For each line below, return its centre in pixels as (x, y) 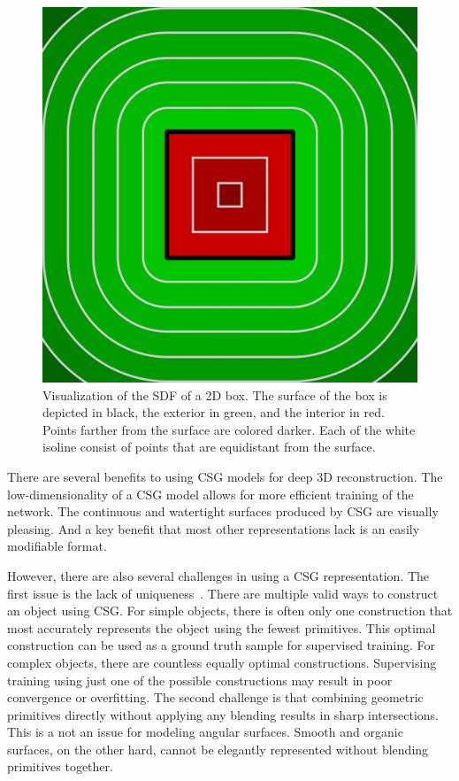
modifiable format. (57, 546)
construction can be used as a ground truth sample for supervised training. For (221, 645)
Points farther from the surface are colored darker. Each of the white (229, 429)
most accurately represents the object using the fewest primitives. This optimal (222, 627)
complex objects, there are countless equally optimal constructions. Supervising (222, 662)
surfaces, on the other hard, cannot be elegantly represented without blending (218, 749)
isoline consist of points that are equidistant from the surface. (209, 447)
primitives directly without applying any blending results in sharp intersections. (223, 714)
